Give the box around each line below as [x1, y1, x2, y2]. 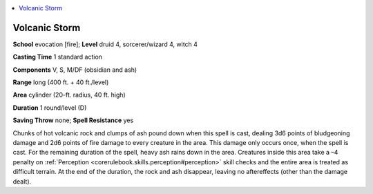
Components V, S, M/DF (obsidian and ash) [12, 66, 137, 74]
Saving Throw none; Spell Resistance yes [12, 116, 134, 124]
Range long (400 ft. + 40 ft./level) [12, 78, 109, 86]
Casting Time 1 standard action [12, 52, 103, 61]
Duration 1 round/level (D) [12, 104, 87, 112]
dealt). [12, 177, 32, 186]
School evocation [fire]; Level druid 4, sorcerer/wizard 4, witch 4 [12, 40, 198, 48]
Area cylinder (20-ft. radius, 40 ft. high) [12, 90, 126, 99]
